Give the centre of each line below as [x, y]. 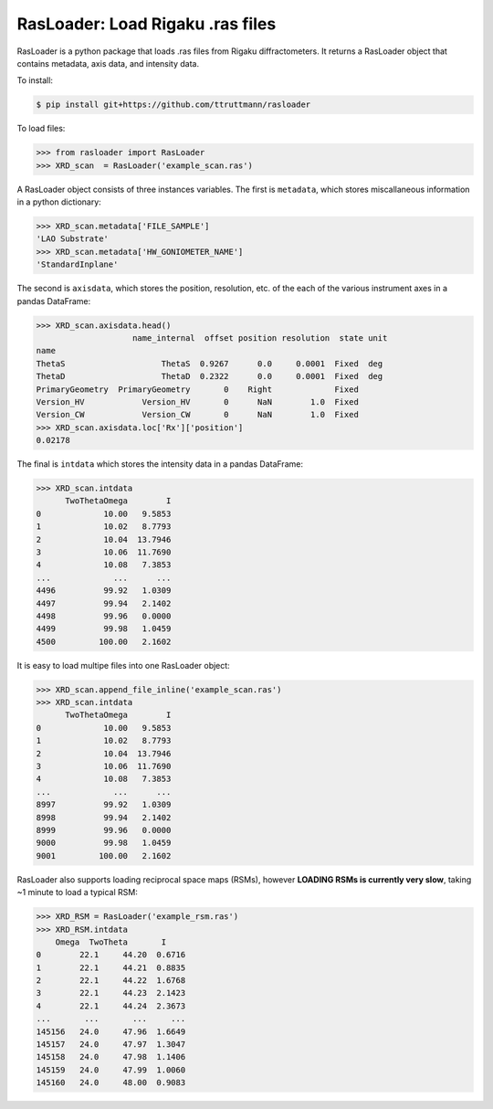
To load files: [41, 129]
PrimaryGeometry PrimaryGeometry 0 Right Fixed [198, 389]
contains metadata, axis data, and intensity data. [108, 63]
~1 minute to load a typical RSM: [78, 892]
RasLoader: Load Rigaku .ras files [147, 24]
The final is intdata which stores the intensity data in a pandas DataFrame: [160, 464]
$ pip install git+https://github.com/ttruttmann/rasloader [173, 105]
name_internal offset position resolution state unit [260, 338]
